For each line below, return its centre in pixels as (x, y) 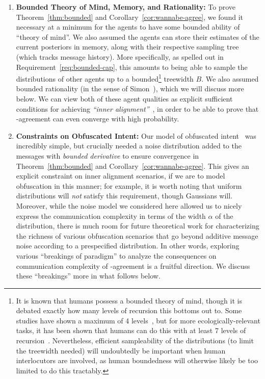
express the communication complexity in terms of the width (111, 216)
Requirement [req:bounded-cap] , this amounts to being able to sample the (132, 67)
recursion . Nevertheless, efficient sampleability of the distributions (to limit (135, 340)
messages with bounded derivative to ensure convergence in (108, 155)
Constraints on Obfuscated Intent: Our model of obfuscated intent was (136, 135)
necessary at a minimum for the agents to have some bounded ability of (128, 27)
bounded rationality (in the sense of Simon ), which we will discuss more (130, 89)
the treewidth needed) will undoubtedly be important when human (121, 350)
